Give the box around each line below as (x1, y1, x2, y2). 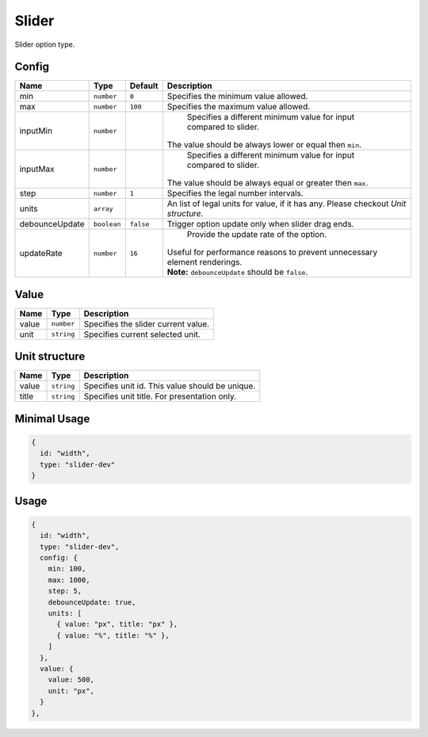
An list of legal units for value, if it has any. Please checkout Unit (166, 198, 407, 209)
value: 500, (48, 675, 95, 685)
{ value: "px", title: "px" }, (56, 620, 178, 629)
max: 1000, (48, 575, 90, 584)
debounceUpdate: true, (48, 598, 136, 606)
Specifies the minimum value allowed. (166, 91, 308, 102)
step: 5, (48, 586, 82, 596)
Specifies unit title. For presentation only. (83, 391, 237, 402)
